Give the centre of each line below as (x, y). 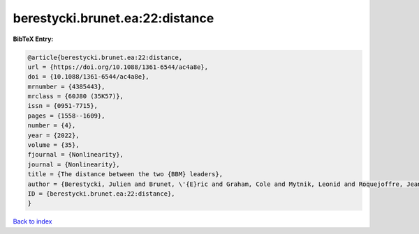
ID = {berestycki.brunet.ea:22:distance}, (101, 194)
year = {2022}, (53, 135)
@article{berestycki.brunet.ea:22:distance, (105, 57)
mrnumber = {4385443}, (66, 86)
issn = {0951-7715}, (63, 106)
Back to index (32, 221)
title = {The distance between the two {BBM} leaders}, (125, 174)
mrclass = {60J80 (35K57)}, (75, 96)
